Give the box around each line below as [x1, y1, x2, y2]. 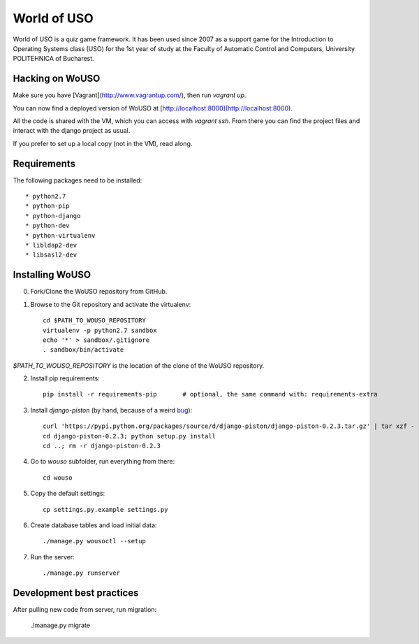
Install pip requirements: [30, 374, 101, 382]
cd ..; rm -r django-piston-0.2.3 [43, 442, 161, 450]
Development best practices [13, 587, 139, 599]
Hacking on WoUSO [13, 73, 101, 85]
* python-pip [25, 202, 70, 210]
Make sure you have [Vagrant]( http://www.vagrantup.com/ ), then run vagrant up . [13, 91, 247, 99]
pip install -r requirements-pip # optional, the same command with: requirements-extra [43, 390, 378, 399]
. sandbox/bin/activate [43, 346, 124, 354]
